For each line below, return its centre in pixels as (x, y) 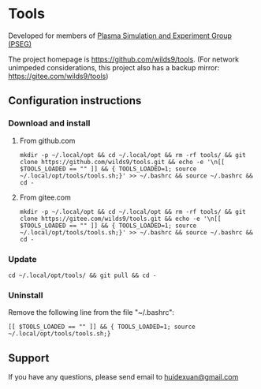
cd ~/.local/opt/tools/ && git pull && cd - (82, 275)
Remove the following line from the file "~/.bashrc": (91, 312)
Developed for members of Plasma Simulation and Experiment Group (120, 36)
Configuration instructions (75, 101)
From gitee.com (45, 197)
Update (22, 259)
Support (29, 358)
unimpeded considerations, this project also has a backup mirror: (114, 67)
